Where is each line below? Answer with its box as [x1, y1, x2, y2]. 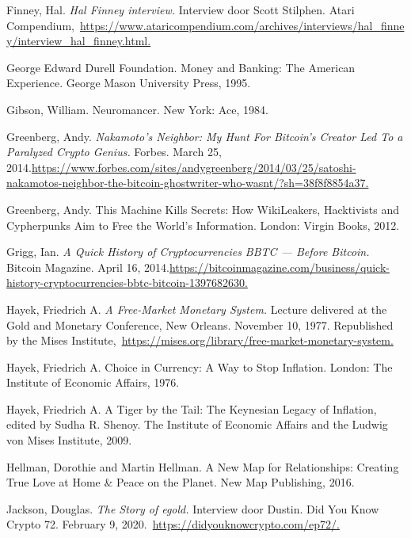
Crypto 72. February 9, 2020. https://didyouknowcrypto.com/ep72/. [6, 516, 340, 532]
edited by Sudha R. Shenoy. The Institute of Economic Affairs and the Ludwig [6, 416, 388, 433]
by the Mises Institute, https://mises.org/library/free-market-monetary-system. [6, 332, 394, 349]
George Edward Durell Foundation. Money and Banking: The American [6, 59, 356, 75]
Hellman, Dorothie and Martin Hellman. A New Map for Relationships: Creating [6, 458, 399, 475]
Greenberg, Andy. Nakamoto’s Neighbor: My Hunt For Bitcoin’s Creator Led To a [6, 128, 403, 144]
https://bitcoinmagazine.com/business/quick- [169, 258, 390, 275]
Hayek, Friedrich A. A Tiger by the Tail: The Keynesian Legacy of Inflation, [6, 400, 377, 417]
